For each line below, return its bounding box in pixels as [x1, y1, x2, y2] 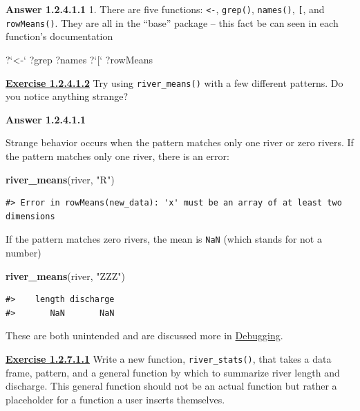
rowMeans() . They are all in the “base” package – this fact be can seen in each [6, 15, 339, 30]
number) [6, 245, 41, 259]
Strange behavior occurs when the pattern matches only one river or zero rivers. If [6, 135, 354, 150]
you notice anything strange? [6, 89, 129, 103]
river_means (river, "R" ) [6, 172, 115, 186]
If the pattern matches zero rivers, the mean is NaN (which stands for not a [6, 232, 322, 246]
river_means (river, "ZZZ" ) [6, 268, 125, 283]
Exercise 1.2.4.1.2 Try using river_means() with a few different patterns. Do [6, 75, 343, 90]
